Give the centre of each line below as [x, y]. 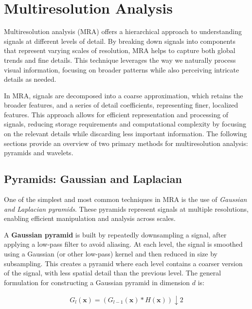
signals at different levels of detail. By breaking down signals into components [120, 41]
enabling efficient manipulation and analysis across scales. [90, 218]
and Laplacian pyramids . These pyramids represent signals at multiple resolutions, [126, 209]
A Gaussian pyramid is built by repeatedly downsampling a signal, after [115, 234]
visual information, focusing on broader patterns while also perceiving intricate [122, 69]
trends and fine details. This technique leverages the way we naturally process [120, 60]
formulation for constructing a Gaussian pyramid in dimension [97, 282]
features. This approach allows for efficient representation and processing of [116, 114]
